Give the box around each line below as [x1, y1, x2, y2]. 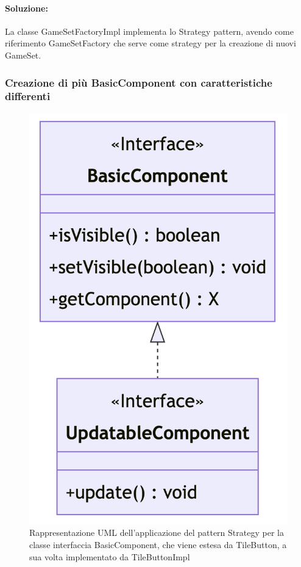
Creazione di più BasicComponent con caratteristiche [5, 74, 272, 90]
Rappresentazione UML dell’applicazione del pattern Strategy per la [29, 526, 284, 539]
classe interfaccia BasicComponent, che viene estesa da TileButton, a [29, 538, 287, 551]
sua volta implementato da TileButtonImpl [29, 550, 190, 563]
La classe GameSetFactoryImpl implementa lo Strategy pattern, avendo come [5, 24, 294, 37]
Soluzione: [5, 1, 48, 14]
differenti [5, 88, 51, 104]
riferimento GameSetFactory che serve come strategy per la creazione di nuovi [5, 37, 296, 49]
